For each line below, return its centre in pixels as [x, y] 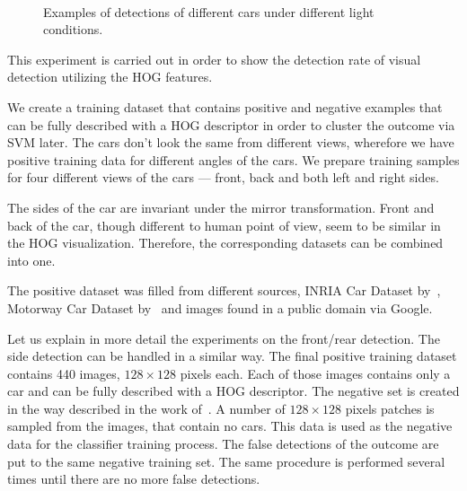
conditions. [73, 29]
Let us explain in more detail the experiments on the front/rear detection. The [224, 338]
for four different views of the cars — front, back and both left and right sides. [223, 177]
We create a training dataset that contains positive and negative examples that [225, 106]
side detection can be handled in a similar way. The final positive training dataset [232, 356]
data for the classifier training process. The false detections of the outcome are [223, 444]
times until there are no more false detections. [134, 479]
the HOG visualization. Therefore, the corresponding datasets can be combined [225, 243]
